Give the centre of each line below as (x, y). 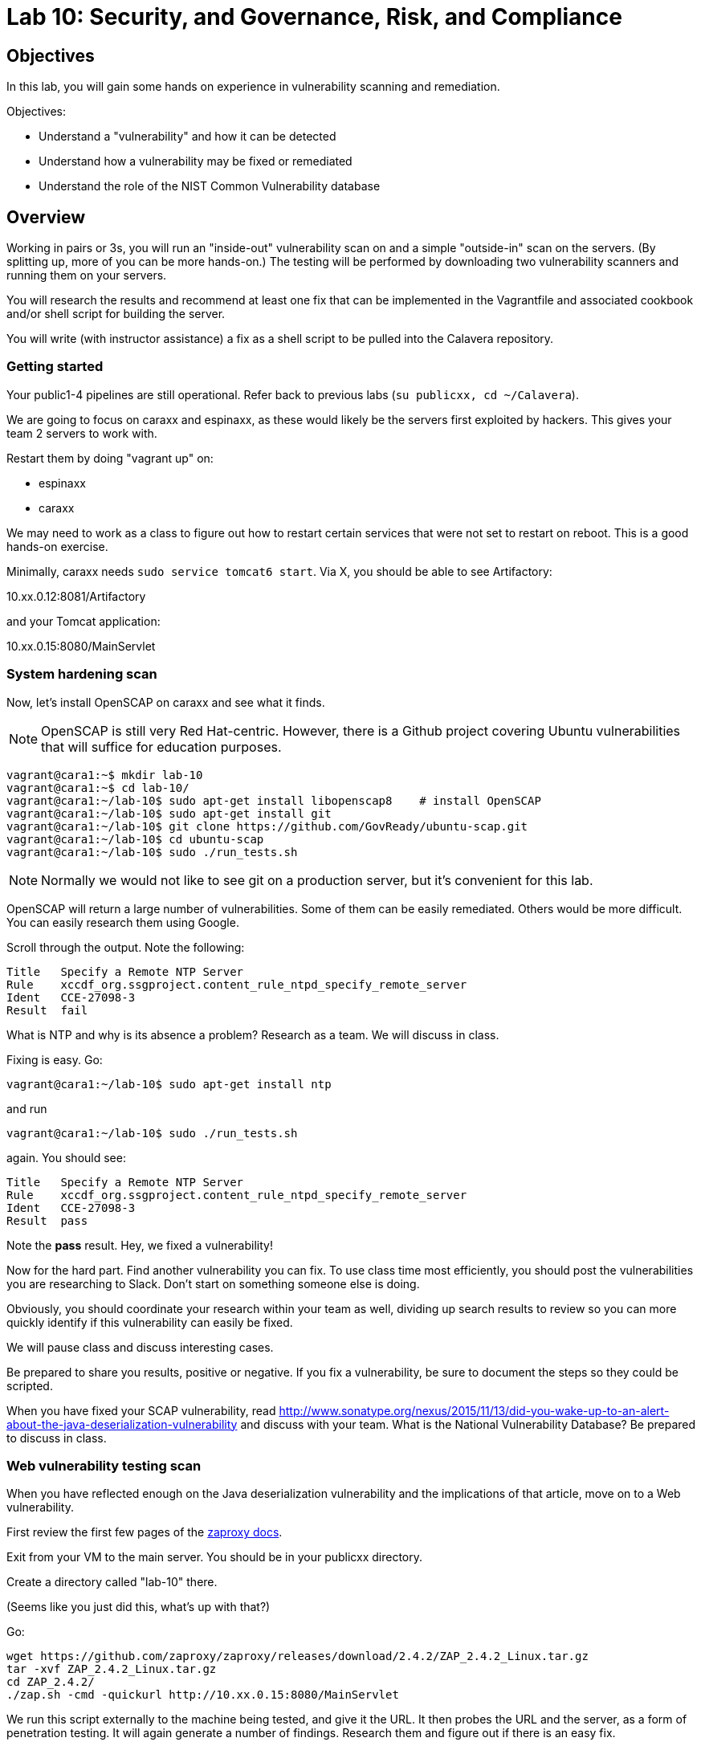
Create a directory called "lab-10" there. (112, 1582)
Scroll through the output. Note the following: (126, 947)
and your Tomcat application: (84, 621)
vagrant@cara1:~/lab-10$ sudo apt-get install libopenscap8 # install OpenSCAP (274, 800)
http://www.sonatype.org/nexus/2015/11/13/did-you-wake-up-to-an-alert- (474, 1410)
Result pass (47, 1220)
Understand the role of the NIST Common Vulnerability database (210, 186)
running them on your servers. (87, 275)
